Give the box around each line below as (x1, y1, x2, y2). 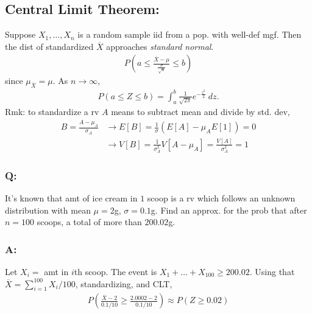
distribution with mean (5, 203, 91, 216)
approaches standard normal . (106, 40, 214, 52)
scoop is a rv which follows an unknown (147, 192, 296, 204)
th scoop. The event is (74, 265, 157, 278)
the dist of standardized (5, 40, 94, 52)
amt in (44, 265, 69, 278)
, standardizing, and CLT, (75, 277, 172, 290)
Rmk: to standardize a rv (5, 105, 99, 118)
